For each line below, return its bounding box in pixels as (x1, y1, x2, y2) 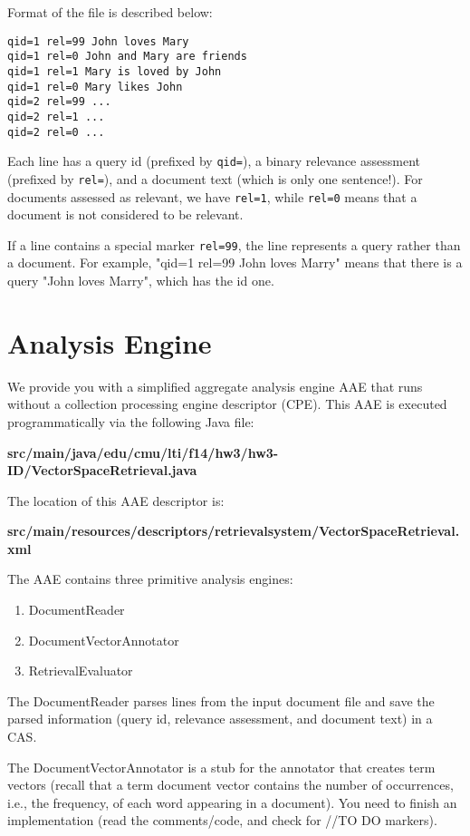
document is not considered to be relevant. (7, 205, 244, 224)
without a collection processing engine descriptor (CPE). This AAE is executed (7, 394, 447, 413)
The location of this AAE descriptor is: (7, 491, 225, 510)
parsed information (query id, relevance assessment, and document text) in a (7, 709, 433, 728)
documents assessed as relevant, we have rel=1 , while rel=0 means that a (7, 187, 417, 206)
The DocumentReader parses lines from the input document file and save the (7, 691, 435, 710)
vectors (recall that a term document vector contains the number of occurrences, (7, 775, 454, 794)
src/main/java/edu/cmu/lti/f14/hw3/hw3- (7, 442, 279, 462)
